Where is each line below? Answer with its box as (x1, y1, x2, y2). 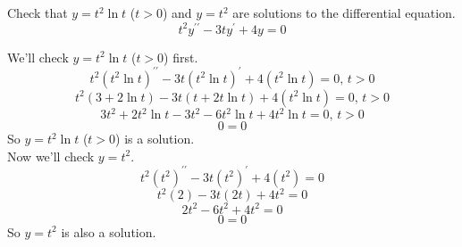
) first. (164, 47, 198, 66)
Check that (7, 4, 68, 21)
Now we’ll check (7, 146, 95, 165)
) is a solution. (115, 129, 195, 148)
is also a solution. (61, 222, 156, 241)
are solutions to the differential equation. (232, 4, 456, 21)
